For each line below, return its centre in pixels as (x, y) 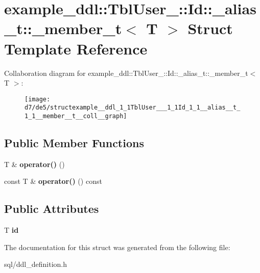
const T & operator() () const (53, 181)
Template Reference (76, 48)
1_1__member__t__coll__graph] (76, 116)
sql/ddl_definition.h (36, 264)
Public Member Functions (74, 143)
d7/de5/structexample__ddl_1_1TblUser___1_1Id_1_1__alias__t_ (133, 108)
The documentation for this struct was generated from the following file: (117, 247)
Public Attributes (52, 209)
